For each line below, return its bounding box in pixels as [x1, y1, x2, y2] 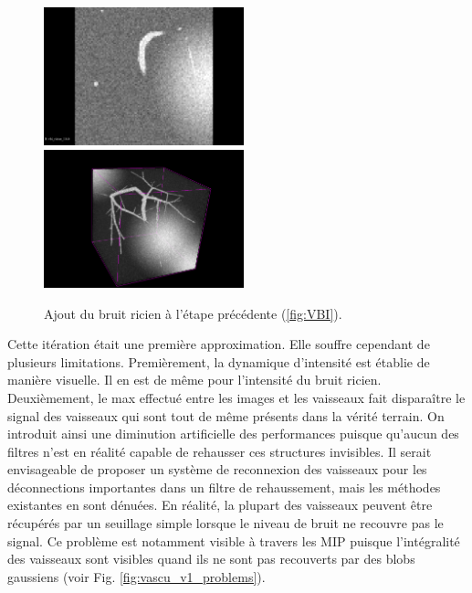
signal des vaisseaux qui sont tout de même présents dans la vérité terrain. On [7, 406, 445, 425]
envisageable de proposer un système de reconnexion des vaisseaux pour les [7, 460, 427, 479]
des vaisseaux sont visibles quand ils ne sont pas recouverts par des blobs [7, 549, 415, 568]
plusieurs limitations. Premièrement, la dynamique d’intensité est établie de [7, 352, 430, 371]
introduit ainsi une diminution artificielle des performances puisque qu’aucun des [7, 424, 459, 443]
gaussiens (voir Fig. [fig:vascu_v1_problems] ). [7, 567, 266, 586]
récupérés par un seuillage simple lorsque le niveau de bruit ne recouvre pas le [7, 514, 444, 533]
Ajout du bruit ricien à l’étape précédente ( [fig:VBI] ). [44, 303, 342, 323]
